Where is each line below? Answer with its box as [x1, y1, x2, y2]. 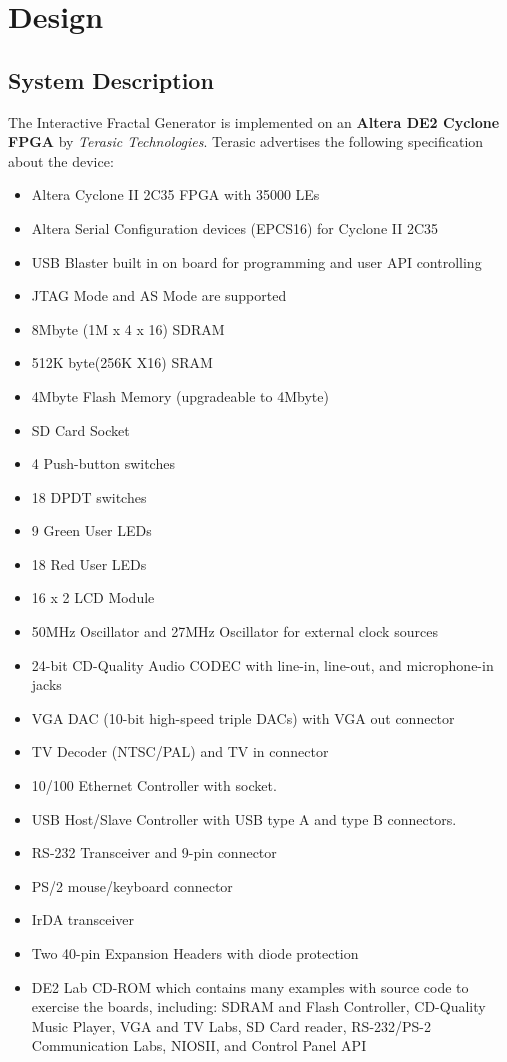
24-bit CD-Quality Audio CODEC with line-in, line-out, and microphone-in [31, 654, 494, 675]
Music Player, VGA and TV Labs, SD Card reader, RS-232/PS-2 [31, 1015, 432, 1036]
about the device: [8, 150, 114, 171]
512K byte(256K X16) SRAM [31, 352, 213, 373]
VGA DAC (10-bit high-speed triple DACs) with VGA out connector [31, 707, 455, 728]
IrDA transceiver [31, 909, 135, 930]
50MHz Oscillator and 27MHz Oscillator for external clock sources [31, 621, 438, 642]
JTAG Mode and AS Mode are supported [31, 285, 287, 306]
